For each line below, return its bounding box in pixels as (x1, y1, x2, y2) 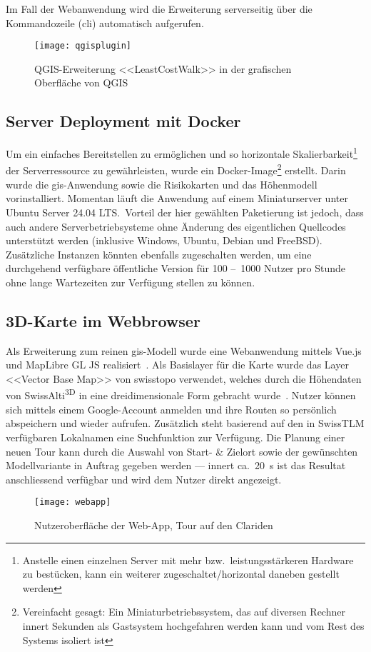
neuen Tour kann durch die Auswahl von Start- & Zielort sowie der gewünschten (6, 443, 358, 458)
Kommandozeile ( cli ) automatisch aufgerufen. (6, 15, 204, 30)
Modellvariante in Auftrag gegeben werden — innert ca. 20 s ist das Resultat (6, 458, 346, 473)
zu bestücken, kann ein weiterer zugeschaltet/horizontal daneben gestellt (22, 566, 340, 581)
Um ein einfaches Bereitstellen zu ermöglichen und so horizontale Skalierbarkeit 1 (6, 144, 357, 161)
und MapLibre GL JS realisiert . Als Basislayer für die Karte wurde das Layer (6, 357, 349, 372)
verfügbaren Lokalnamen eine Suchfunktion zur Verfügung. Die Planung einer (6, 429, 345, 444)
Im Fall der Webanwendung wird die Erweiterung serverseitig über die (6, 1, 312, 16)
